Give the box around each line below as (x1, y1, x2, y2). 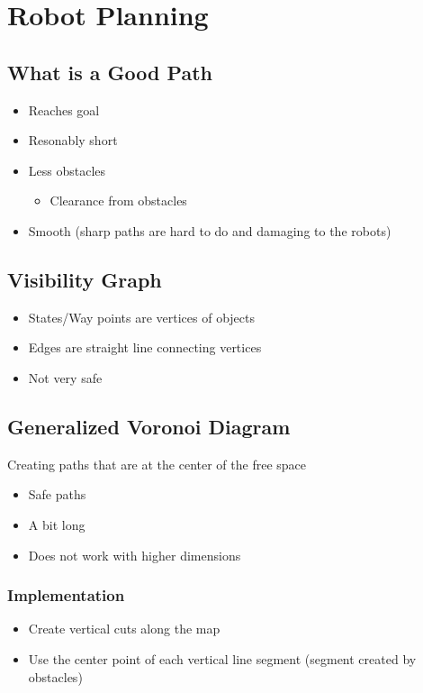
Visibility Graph (7, 265, 162, 293)
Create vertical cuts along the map (28, 619, 220, 638)
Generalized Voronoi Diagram (7, 412, 291, 440)
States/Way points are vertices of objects (28, 307, 255, 326)
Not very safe (28, 368, 103, 387)
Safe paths (28, 485, 86, 504)
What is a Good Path (7, 58, 212, 86)
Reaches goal (28, 100, 100, 119)
